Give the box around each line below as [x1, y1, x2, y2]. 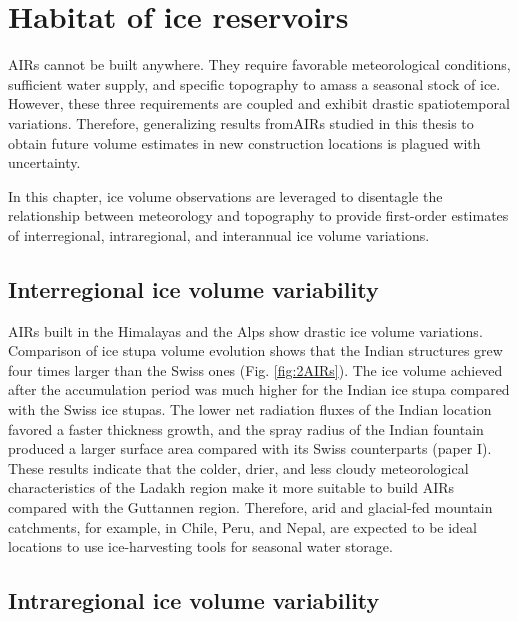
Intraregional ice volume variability [8, 585, 380, 616]
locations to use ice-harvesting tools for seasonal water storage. [8, 536, 393, 557]
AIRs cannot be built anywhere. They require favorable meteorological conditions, [8, 54, 511, 75]
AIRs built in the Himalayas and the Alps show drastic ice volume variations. [8, 320, 483, 341]
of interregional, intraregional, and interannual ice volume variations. [8, 224, 430, 245]
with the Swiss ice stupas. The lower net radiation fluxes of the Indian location [8, 399, 492, 420]
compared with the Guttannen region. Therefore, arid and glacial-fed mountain [8, 497, 493, 518]
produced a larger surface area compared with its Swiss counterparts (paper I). [8, 438, 492, 459]
